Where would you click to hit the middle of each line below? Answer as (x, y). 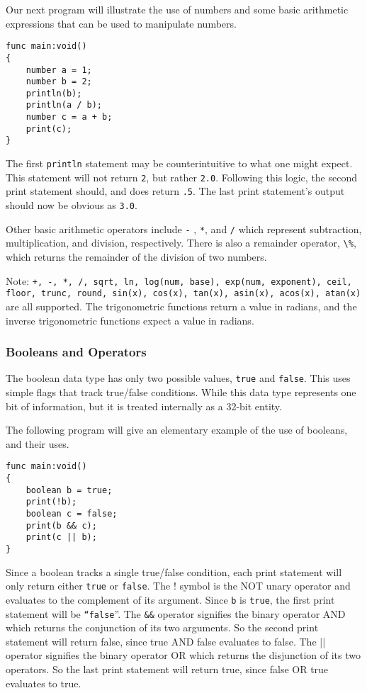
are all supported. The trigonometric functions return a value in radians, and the (181, 306)
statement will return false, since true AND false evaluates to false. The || (166, 641)
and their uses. (38, 443)
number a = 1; (59, 70)
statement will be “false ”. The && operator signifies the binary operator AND (176, 613)
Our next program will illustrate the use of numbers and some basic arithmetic (177, 9)
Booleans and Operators (76, 352)
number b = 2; (59, 82)
